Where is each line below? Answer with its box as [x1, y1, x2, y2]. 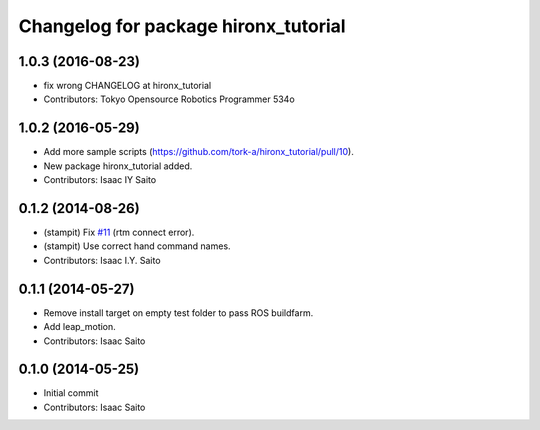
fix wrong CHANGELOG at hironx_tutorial [43, 80, 212, 92]
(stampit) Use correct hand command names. [43, 240, 231, 252]
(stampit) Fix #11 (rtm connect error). [43, 226, 195, 239]
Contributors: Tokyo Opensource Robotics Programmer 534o [43, 93, 295, 105]
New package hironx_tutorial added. [43, 160, 193, 172]
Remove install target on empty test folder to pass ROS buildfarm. [43, 306, 314, 319]
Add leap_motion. [43, 321, 117, 333]
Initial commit [43, 387, 99, 399]
